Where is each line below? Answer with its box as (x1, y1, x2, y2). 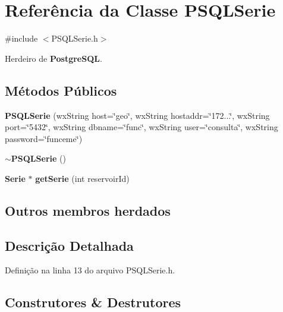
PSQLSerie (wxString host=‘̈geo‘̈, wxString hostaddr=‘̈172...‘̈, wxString (5, 109, 270, 121)
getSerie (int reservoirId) (35, 172, 130, 184)
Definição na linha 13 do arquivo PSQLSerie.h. (5, 264, 175, 276)
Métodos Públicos (5, 81, 117, 99)
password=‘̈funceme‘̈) (5, 132, 83, 144)
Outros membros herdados (5, 201, 171, 219)
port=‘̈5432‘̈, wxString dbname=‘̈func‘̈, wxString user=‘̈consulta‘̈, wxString (5, 121, 278, 133)
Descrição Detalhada (5, 236, 134, 254)
